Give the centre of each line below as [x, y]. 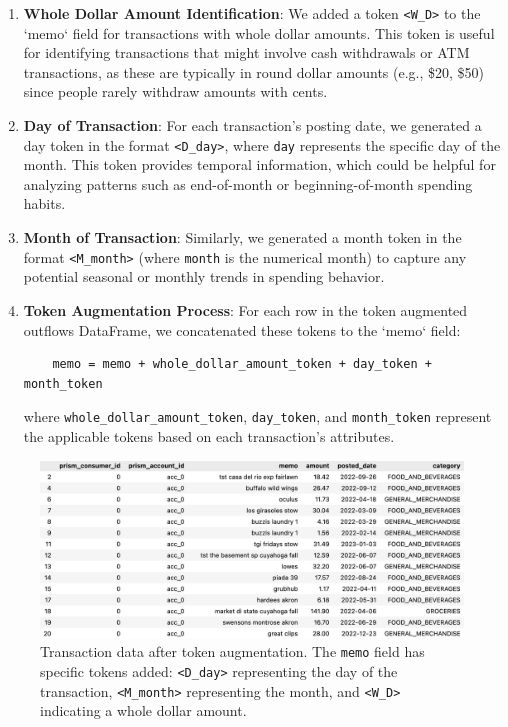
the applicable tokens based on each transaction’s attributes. [209, 435]
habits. [44, 203]
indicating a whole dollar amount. [143, 710]
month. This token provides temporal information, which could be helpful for [259, 164]
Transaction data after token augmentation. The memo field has [232, 651]
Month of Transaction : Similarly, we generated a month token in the [242, 237]
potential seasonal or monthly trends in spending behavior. [204, 276]
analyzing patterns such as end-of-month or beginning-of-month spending [248, 183]
